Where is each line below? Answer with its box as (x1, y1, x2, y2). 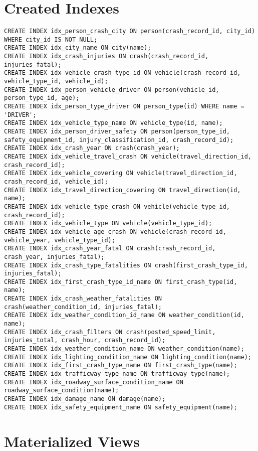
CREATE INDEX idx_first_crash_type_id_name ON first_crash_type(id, (4, 278, 237, 285)
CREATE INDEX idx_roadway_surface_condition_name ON (4, 378, 183, 386)
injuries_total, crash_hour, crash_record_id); (4, 337, 166, 344)
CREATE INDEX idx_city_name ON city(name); (4, 44, 151, 52)
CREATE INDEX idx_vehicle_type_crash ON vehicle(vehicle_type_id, (4, 203, 230, 210)
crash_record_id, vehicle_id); (4, 178, 108, 185)
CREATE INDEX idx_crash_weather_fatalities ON (4, 295, 162, 303)
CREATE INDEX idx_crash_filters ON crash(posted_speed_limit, (4, 328, 216, 336)
